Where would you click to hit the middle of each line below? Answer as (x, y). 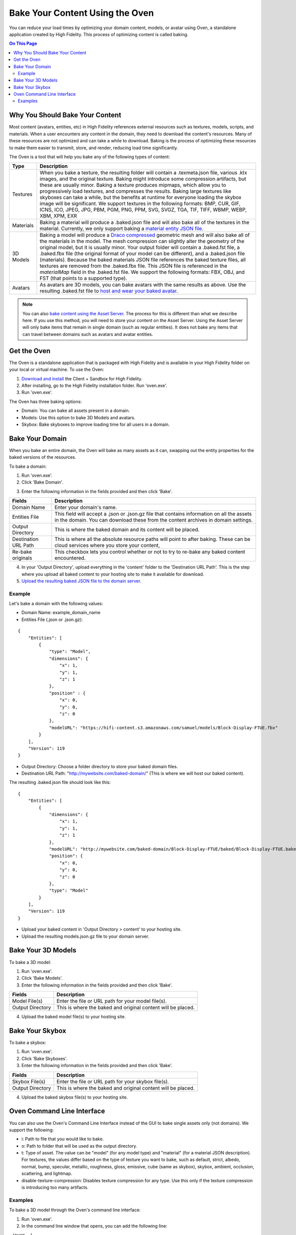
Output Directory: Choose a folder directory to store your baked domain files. (100, 766)
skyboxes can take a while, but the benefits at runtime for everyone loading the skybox (141, 198)
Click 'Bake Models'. (42, 978)
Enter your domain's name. (86, 507)
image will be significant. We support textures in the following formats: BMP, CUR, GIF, (140, 204)
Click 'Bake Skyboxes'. (44, 1058)
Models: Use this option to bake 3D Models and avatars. (78, 417)
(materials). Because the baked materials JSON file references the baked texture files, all (143, 260)
